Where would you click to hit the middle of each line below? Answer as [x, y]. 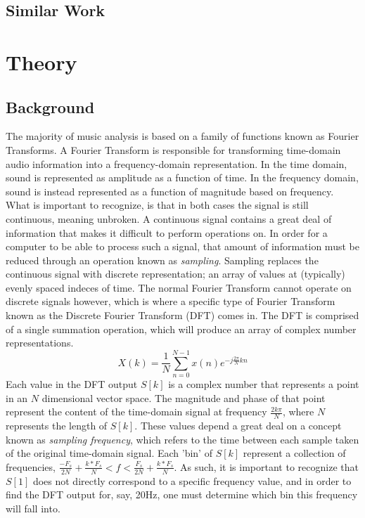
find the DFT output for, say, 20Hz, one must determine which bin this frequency [182, 494]
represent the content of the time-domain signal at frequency [136, 412]
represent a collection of [294, 453]
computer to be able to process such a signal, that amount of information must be [182, 246]
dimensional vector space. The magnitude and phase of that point [184, 397]
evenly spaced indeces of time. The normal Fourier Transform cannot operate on [179, 287]
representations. [40, 343]
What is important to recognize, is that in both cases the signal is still [157, 205]
